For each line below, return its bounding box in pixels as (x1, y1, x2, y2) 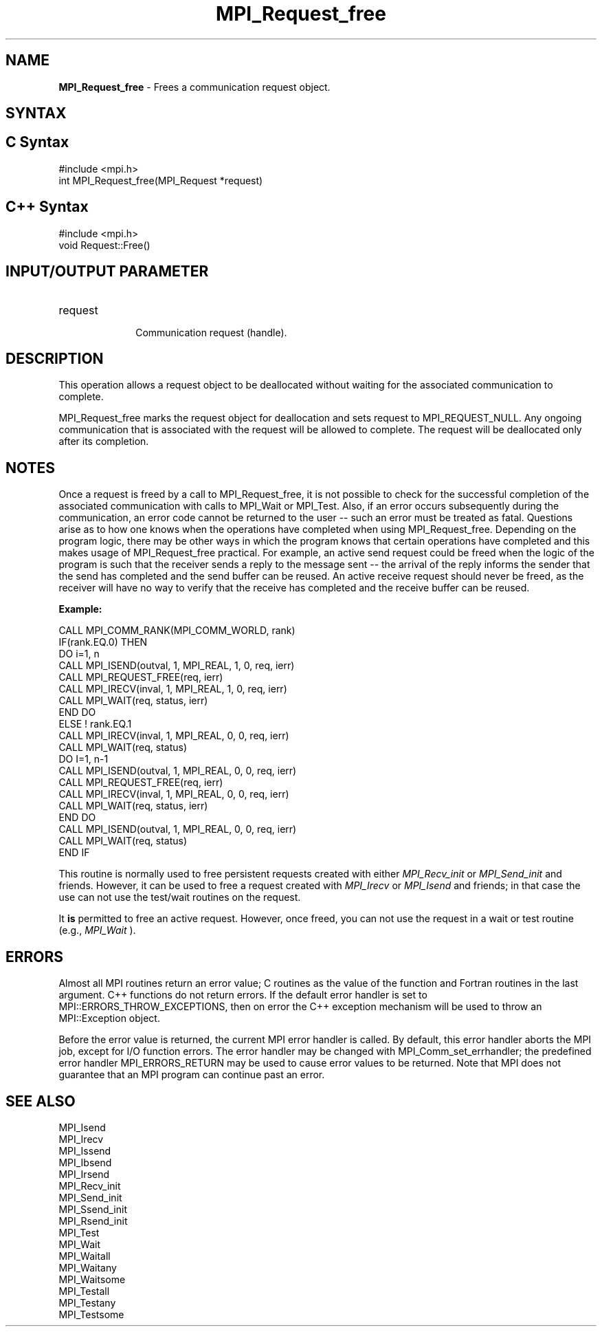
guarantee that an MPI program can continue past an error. (58, 1069, 325, 1081)
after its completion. (58, 435, 149, 448)
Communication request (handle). (135, 326, 287, 338)
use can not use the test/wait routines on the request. (58, 891, 301, 904)
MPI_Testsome (58, 1308, 124, 1320)
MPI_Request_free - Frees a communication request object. (58, 80, 331, 93)
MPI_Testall (58, 1285, 110, 1297)
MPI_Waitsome (58, 1273, 126, 1285)
